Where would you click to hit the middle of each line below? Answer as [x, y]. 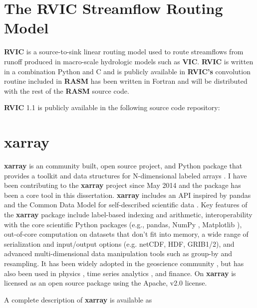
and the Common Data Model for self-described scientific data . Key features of [126, 205]
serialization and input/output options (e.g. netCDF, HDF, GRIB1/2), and [119, 243]
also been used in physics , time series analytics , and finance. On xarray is [120, 273]
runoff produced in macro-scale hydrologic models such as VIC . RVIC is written [129, 61]
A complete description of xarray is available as [78, 299]
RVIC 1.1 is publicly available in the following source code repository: [112, 107]
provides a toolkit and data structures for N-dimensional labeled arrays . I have [126, 175]
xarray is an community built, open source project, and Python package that [123, 165]
